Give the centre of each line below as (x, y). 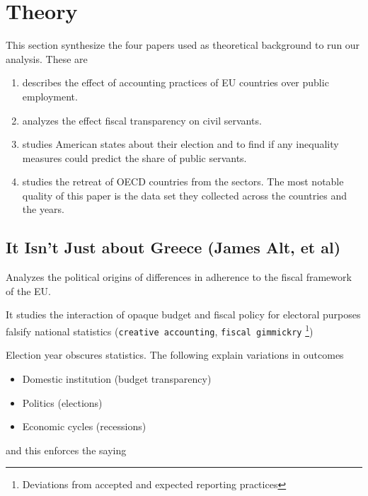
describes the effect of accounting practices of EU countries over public (176, 82)
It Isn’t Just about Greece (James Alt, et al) (173, 247)
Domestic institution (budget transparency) (117, 378)
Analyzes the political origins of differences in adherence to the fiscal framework (179, 277)
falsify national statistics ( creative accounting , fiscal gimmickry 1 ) (160, 330)
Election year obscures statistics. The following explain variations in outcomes (175, 355)
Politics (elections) (62, 402)
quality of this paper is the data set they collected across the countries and (185, 195)
